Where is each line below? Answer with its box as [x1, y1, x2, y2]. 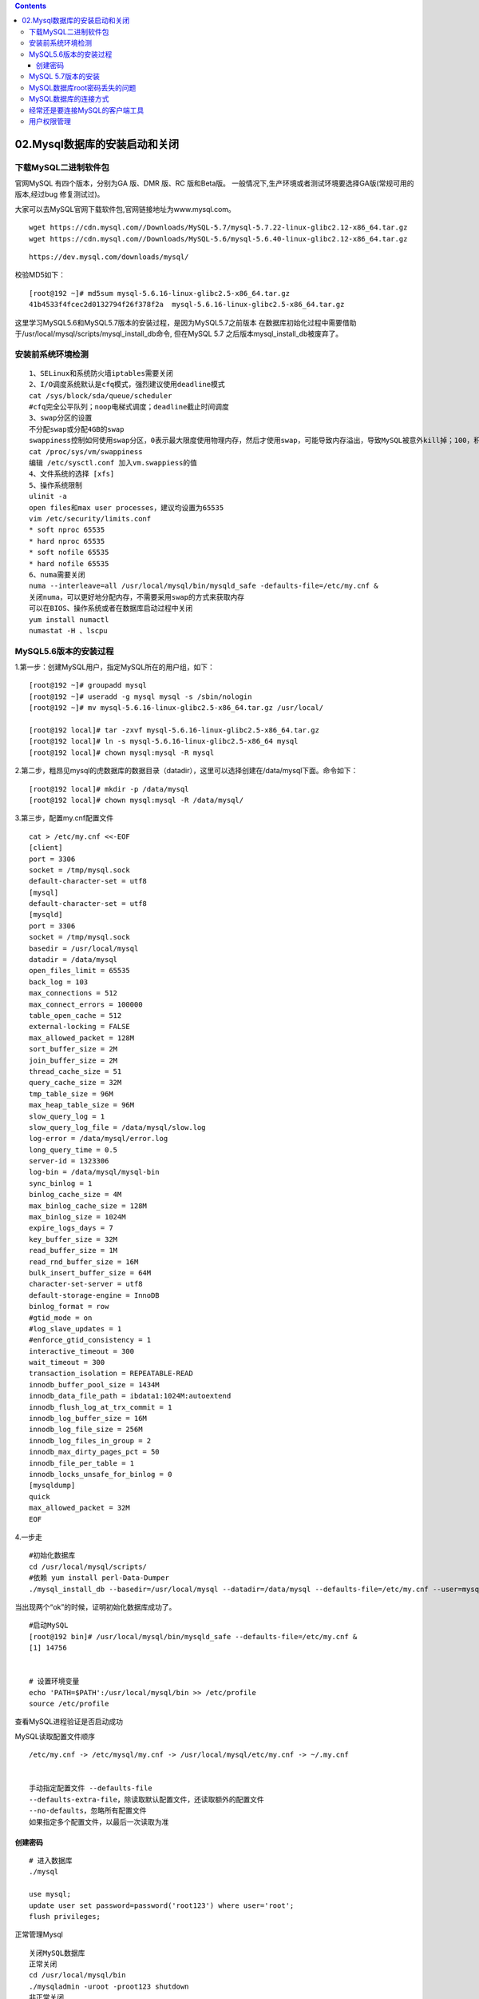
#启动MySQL [29, 1621, 69, 1630]
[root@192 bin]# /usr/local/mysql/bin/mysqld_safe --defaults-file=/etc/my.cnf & [29, 1632, 358, 1641]
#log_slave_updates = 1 [29, 1324, 122, 1333]
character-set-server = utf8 [29, 1279, 143, 1289]
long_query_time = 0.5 [29, 1145, 118, 1155]
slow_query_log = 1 [29, 1111, 105, 1121]
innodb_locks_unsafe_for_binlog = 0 [29, 1470, 172, 1478]
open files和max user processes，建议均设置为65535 [29, 503, 224, 512]
